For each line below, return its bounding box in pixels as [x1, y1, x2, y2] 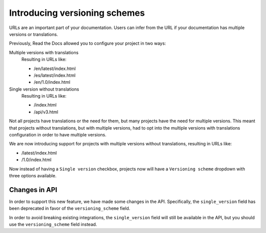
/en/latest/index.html [33, 66, 76, 71]
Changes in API [9, 185, 58, 194]
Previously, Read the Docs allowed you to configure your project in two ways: [9, 40, 166, 46]
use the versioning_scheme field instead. [9, 222, 97, 228]
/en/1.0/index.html [33, 79, 71, 85]
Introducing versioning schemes [9, 7, 145, 18]
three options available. [9, 172, 57, 178]
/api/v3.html [33, 109, 59, 115]
